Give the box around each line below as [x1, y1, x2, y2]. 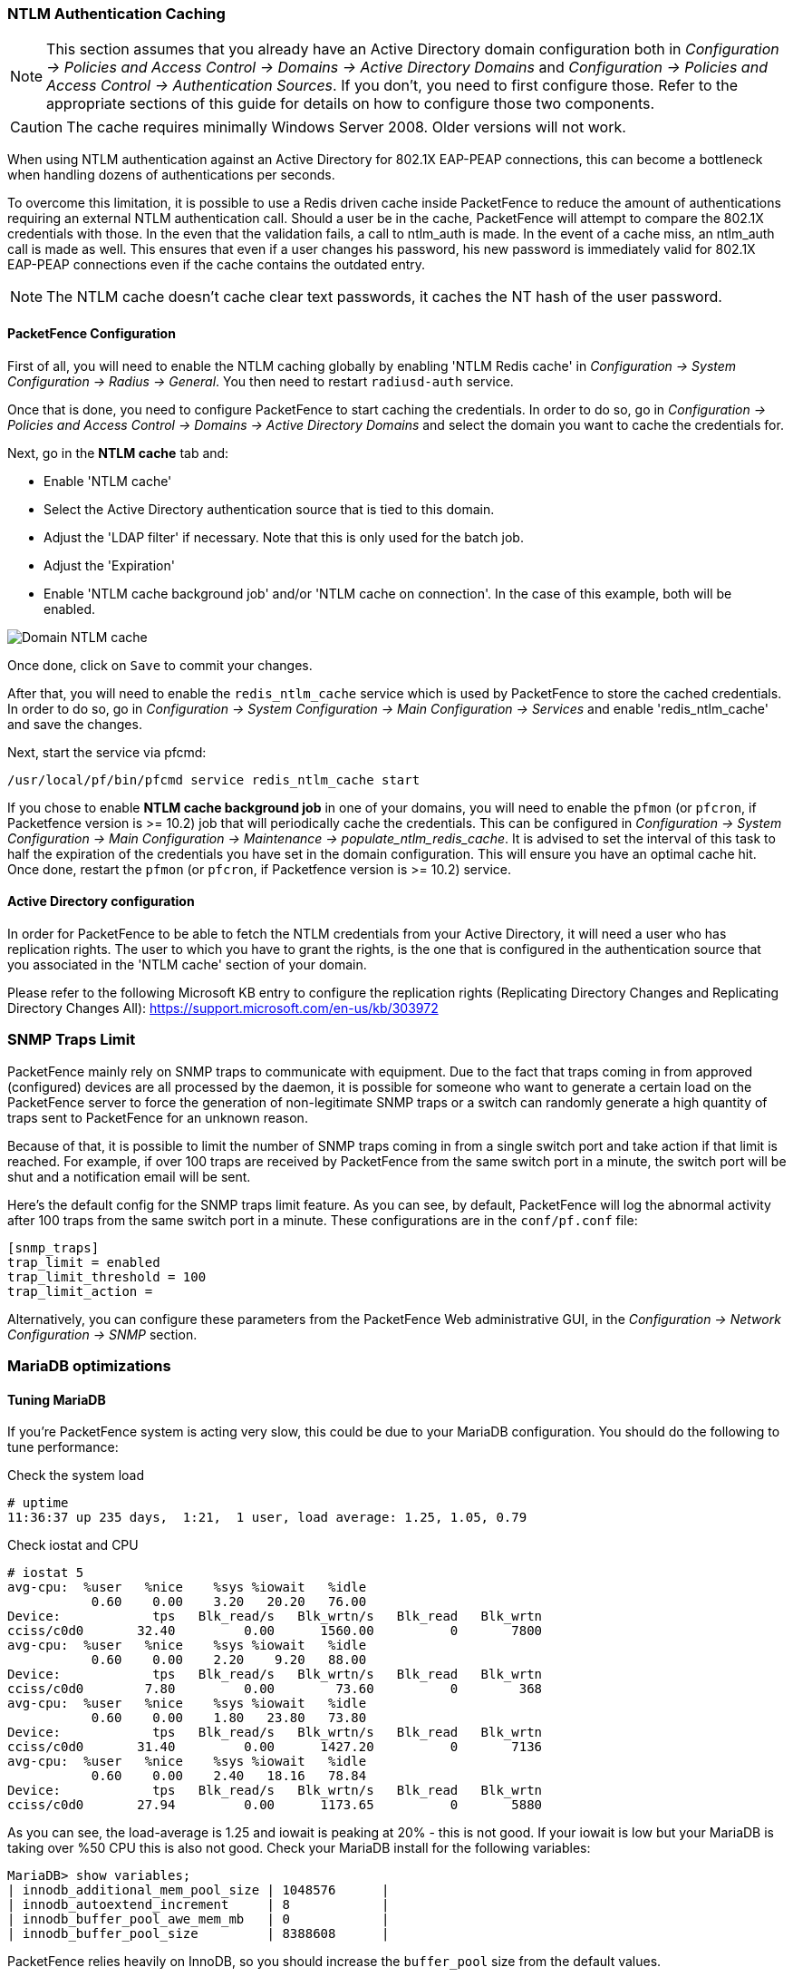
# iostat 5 [7, 1565, 84, 1581]
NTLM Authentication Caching [7, 5, 226, 23]
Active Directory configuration [7, 893, 195, 910]
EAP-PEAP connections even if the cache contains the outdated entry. [7, 257, 426, 273]
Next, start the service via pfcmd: [7, 744, 207, 760]
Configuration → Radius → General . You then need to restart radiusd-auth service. [7, 373, 514, 389]
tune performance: [7, 1439, 119, 1456]
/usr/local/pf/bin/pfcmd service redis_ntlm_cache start [7, 772, 421, 787]
